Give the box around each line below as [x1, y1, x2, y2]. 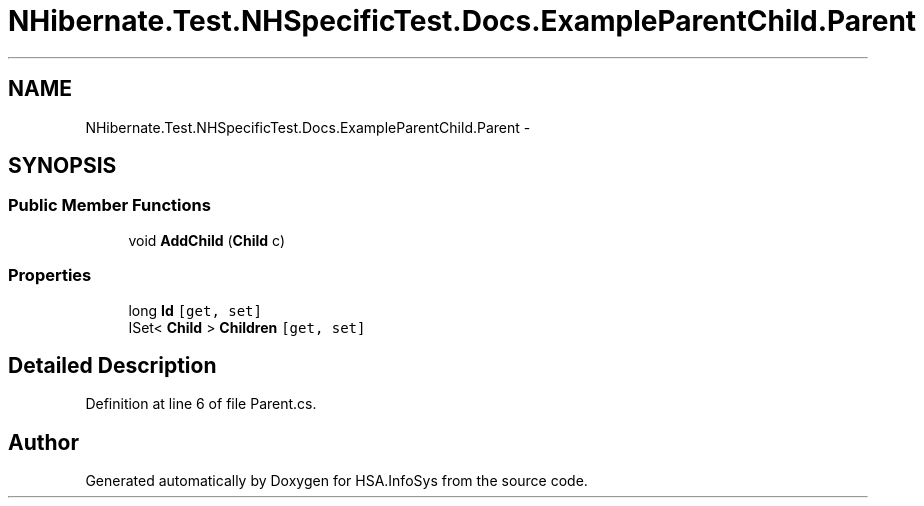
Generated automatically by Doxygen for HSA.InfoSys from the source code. [85, 472, 588, 490]
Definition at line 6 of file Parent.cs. [85, 395, 317, 413]
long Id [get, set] [128, 301, 262, 319]
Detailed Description [8, 352, 217, 378]
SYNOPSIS [8, 153, 117, 179]
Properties [8, 265, 92, 286]
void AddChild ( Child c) [128, 231, 285, 249]
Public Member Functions [8, 195, 211, 216]
